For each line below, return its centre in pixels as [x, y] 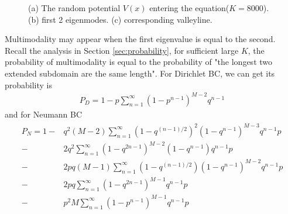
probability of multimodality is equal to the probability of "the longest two [139, 62]
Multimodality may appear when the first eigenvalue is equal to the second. [140, 39]
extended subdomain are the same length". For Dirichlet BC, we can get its [140, 73]
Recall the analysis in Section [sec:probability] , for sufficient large [122, 50]
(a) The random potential [74, 8]
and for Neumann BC [44, 114]
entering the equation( [189, 8]
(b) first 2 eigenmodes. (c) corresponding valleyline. [120, 19]
